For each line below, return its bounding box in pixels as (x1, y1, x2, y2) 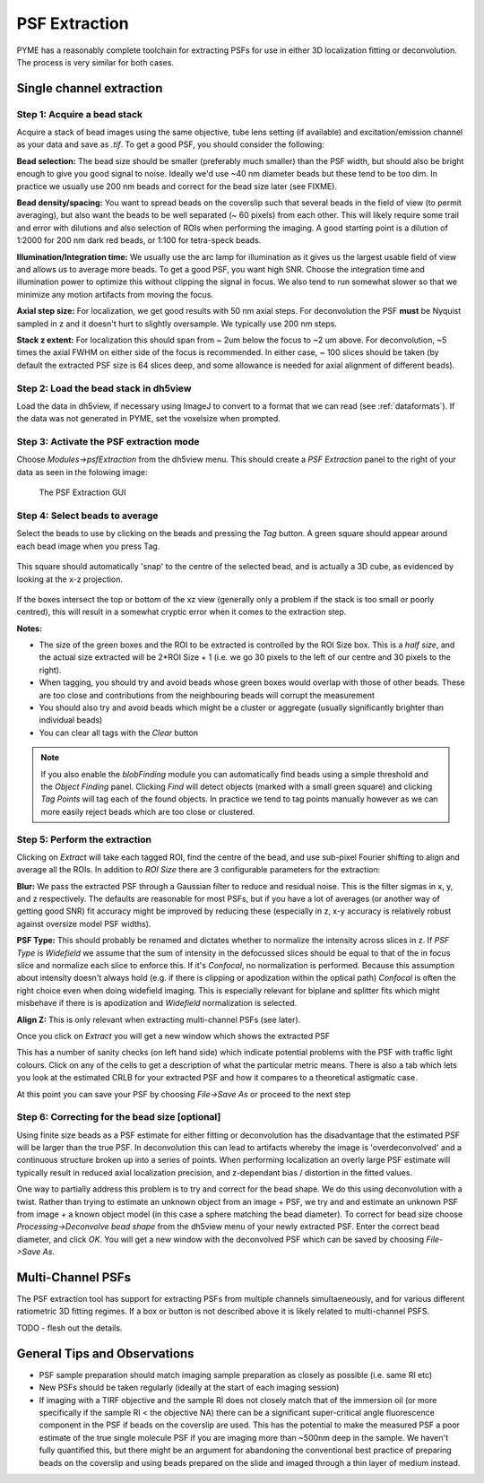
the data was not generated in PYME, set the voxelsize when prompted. (16, 413, 281, 424)
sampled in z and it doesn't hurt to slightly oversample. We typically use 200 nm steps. (16, 318, 338, 329)
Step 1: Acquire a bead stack (16, 108, 143, 120)
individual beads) (39, 715, 103, 725)
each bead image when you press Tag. (16, 541, 160, 551)
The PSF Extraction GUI (39, 487, 126, 498)
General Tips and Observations (16, 1346, 194, 1361)
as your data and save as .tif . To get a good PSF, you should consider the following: (16, 139, 324, 150)
